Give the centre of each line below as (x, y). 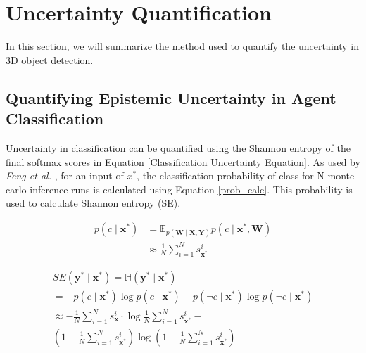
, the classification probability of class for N (231, 175)
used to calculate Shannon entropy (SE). (93, 203)
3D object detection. (50, 59)
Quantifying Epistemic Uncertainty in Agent (171, 97)
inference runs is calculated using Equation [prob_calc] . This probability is (191, 189)
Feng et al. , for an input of (65, 175)
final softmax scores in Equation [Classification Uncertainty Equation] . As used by (183, 161)
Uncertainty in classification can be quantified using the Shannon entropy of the (178, 147)
